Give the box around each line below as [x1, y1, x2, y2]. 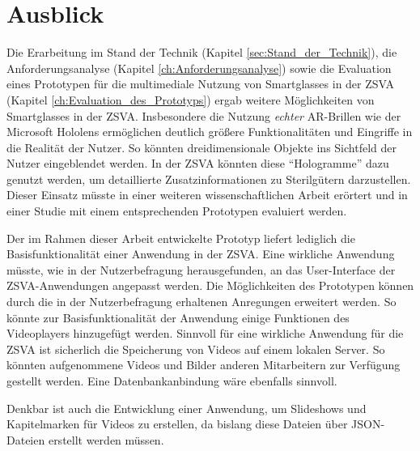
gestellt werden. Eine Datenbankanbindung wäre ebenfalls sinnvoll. [6, 372, 337, 389]
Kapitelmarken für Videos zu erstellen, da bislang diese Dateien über [6, 415, 348, 432]
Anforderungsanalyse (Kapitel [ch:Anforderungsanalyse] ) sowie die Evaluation [6, 59, 392, 76]
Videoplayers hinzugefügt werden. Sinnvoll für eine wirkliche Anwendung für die [6, 325, 404, 342]
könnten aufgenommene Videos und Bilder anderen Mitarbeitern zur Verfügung [6, 356, 401, 373]
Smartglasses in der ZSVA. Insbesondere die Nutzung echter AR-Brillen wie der [6, 107, 401, 124]
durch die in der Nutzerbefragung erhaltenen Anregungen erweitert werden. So [6, 293, 397, 310]
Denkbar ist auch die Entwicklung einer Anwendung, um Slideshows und [6, 399, 367, 416]
